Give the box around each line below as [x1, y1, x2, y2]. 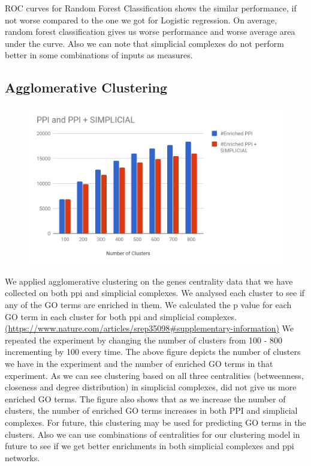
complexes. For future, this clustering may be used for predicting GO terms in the [5, 416, 306, 428]
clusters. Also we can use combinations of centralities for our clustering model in [5, 428, 300, 440]
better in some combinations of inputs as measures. [5, 49, 193, 61]
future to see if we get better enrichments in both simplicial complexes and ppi [5, 440, 294, 452]
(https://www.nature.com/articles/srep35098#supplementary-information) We [5, 322, 294, 334]
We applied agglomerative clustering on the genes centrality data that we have [5, 274, 293, 287]
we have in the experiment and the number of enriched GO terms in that [5, 357, 273, 370]
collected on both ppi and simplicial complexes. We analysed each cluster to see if [5, 286, 305, 299]
